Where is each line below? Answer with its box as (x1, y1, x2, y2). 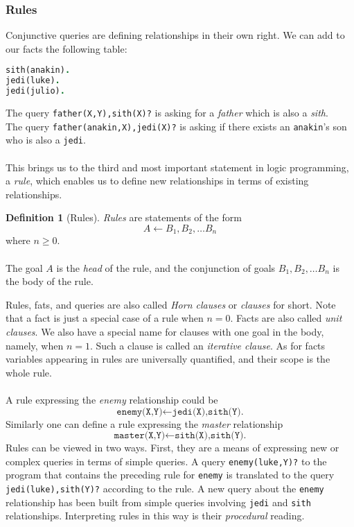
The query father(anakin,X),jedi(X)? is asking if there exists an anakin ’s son (6, 119, 347, 133)
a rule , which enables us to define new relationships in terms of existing (6, 173, 309, 188)
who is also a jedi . (6, 132, 86, 147)
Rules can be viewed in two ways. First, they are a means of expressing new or (6, 440, 339, 455)
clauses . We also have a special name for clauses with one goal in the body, (6, 324, 324, 338)
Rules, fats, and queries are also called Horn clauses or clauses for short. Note (6, 297, 336, 311)
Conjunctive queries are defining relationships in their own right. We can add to (6, 28, 345, 42)
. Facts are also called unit (230, 311, 342, 325)
